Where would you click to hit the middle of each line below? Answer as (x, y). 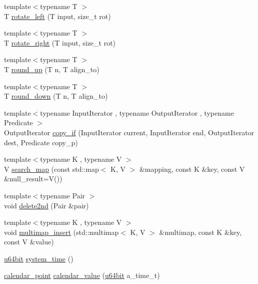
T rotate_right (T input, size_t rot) (60, 42)
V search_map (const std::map (51, 169)
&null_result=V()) (33, 179)
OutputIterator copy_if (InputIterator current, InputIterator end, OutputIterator (129, 132)
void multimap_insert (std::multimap (61, 232)
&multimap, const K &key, (200, 232)
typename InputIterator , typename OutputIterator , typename (137, 112)
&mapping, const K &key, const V (192, 169)
